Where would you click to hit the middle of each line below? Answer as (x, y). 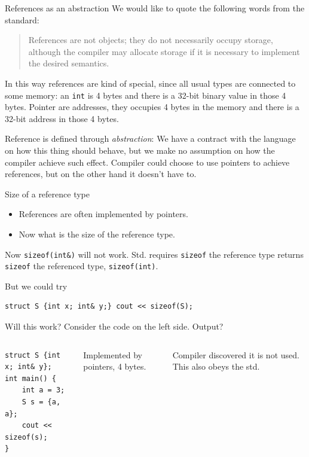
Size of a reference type (48, 194)
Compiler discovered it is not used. (236, 354)
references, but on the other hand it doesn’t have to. (101, 174)
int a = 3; (43, 390)
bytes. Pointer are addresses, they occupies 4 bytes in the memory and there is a (152, 107)
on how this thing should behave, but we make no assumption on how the (140, 150)
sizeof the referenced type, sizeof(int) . (82, 266)
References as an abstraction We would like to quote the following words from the (155, 8)
